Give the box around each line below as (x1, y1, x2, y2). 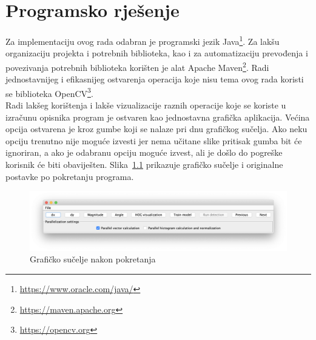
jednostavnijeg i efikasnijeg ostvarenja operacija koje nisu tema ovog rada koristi (5, 73, 304, 85)
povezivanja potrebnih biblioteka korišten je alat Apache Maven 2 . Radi (5, 59, 269, 73)
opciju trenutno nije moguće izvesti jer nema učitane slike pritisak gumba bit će (5, 134, 302, 147)
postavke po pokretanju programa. (5, 170, 134, 182)
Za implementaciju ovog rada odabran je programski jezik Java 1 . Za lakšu (5, 33, 280, 47)
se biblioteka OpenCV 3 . (5, 85, 93, 99)
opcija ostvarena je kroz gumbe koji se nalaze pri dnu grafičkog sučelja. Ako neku (5, 122, 308, 135)
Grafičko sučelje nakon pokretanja (30, 253, 156, 265)
